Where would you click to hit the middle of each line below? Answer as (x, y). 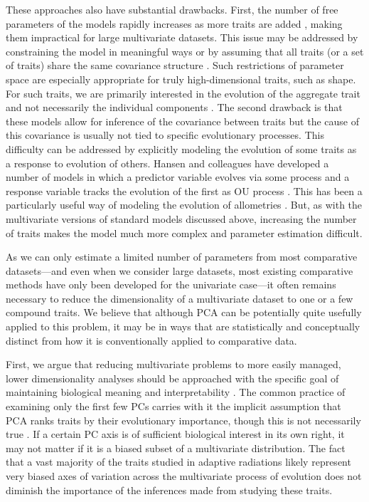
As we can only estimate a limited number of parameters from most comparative (182, 257)
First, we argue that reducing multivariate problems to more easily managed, (173, 364)
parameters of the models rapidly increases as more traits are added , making (174, 23)
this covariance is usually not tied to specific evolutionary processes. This (165, 135)
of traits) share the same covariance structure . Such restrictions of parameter (175, 65)
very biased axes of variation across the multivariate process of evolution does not (184, 476)
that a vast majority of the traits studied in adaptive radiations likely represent (178, 462)
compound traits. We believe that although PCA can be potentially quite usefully (184, 312)
